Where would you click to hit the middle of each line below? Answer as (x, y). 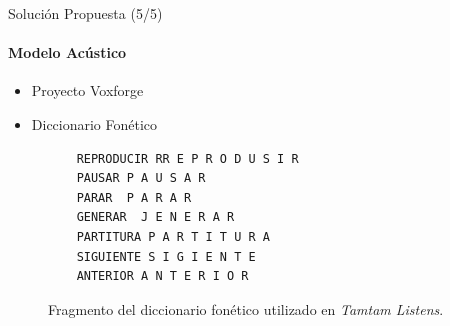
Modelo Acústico (67, 52)
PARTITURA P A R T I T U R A (173, 236)
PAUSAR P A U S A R (141, 178)
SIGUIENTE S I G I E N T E (166, 256)
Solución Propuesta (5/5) (85, 13)
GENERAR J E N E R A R (155, 217)
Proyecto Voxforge (87, 90)
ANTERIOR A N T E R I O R (162, 276)
